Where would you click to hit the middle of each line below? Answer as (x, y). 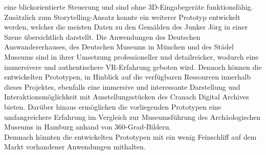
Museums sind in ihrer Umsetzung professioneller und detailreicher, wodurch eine (131, 56)
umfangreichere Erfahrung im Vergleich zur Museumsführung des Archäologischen (132, 117)
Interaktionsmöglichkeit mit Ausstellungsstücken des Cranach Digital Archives (127, 97)
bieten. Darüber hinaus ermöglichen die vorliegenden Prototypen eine (113, 106)
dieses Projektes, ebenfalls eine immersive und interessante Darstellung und (122, 86)
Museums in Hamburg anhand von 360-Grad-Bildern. (88, 127)
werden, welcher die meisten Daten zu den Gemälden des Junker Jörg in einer (126, 27)
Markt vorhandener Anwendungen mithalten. (75, 147)
